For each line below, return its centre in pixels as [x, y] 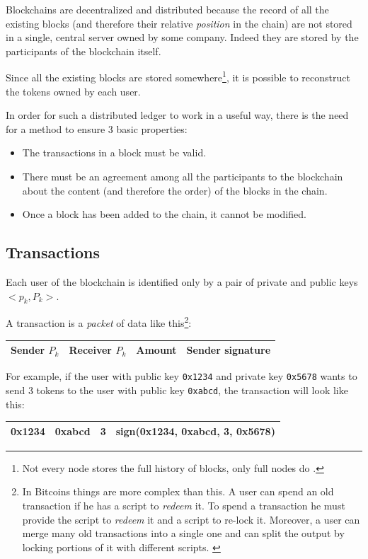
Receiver [91, 350]
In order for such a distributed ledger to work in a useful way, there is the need [177, 115]
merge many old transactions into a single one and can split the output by [183, 533]
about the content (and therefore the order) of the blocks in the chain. [175, 190]
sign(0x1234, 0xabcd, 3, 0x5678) [195, 431]
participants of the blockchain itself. [84, 51]
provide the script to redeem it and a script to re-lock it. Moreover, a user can [191, 519]
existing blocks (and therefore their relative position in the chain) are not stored [179, 23]
